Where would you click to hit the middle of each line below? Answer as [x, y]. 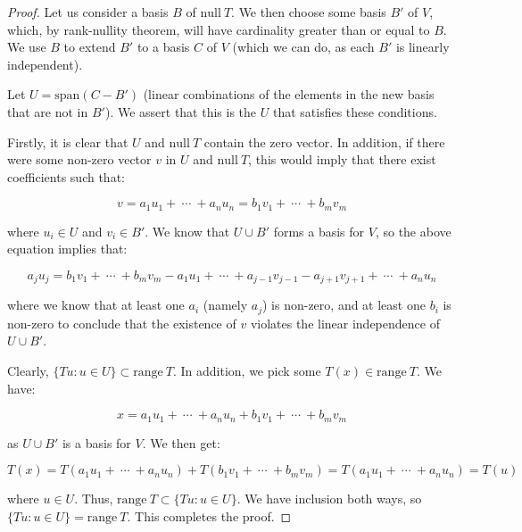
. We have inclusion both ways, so [329, 499]
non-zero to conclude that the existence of [122, 323]
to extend [90, 47]
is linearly [423, 47]
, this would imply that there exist [342, 159]
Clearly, [28, 371]
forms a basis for [319, 231]
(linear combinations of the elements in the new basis [289, 94]
